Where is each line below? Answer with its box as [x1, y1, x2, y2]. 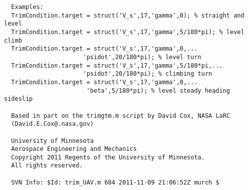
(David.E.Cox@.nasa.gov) [11, 120, 94, 128]
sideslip [4, 95, 33, 103]
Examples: [11, 4, 44, 11]
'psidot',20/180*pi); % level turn [83, 53, 201, 61]
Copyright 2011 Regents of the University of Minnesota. [11, 153, 205, 161]
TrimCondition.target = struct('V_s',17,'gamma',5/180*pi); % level [11, 28, 244, 36]
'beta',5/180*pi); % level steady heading [86, 87, 230, 94]
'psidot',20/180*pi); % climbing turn [83, 70, 212, 78]
